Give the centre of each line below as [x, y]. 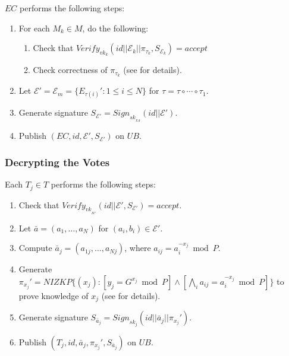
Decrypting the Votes [57, 162]
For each [34, 28]
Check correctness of [70, 70]
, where [138, 248]
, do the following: [115, 28]
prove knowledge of [54, 295]
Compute [35, 248]
